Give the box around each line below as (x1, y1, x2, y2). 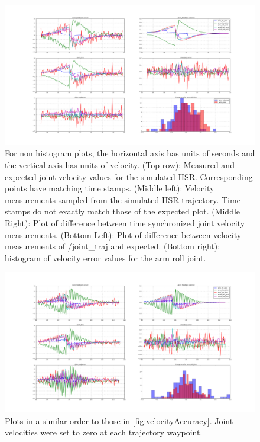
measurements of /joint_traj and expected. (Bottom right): (5, 240, 220, 252)
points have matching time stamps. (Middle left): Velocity (5, 182, 214, 194)
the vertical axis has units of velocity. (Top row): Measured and (5, 159, 235, 171)
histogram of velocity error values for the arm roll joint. (5, 251, 206, 264)
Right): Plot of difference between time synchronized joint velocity (5, 217, 245, 229)
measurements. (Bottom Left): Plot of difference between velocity (5, 228, 242, 241)
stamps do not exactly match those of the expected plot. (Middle (5, 205, 240, 217)
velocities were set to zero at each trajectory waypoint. (5, 426, 203, 438)
